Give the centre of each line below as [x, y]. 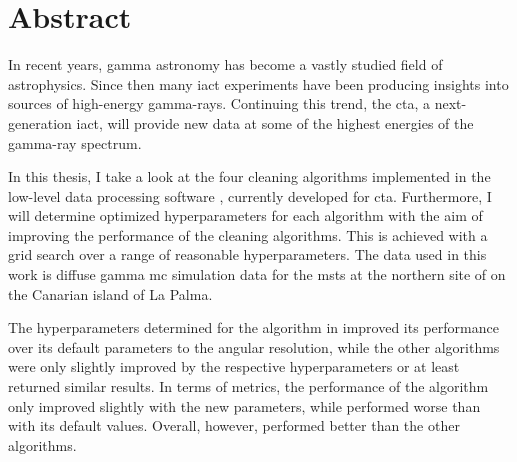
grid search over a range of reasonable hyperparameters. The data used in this [247, 254]
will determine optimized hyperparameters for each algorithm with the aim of [245, 215]
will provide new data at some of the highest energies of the [290, 122]
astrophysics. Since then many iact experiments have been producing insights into [258, 83]
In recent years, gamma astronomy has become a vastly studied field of [225, 64]
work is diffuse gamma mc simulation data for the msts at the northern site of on [257, 274]
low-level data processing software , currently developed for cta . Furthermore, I [250, 195]
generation [40, 122]
